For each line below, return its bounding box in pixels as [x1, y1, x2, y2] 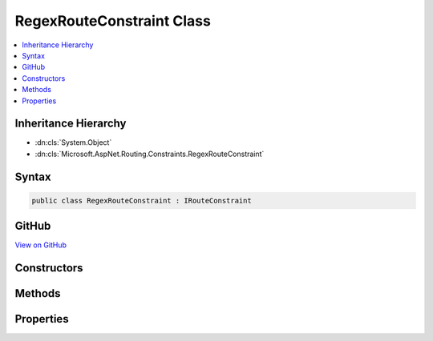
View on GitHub [14, 240, 67, 250]
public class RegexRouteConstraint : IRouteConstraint [31, 196, 252, 205]
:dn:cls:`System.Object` [34, 138, 112, 147]
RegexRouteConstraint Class [14, 12, 212, 30]
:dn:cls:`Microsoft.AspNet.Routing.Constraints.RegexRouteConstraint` [34, 149, 265, 158]
